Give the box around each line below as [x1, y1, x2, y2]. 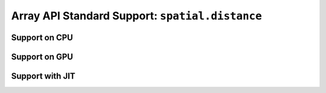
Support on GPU [11, 51, 74, 62]
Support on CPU [11, 32, 74, 42]
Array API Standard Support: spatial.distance [11, 9, 262, 22]
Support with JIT [11, 71, 75, 81]
